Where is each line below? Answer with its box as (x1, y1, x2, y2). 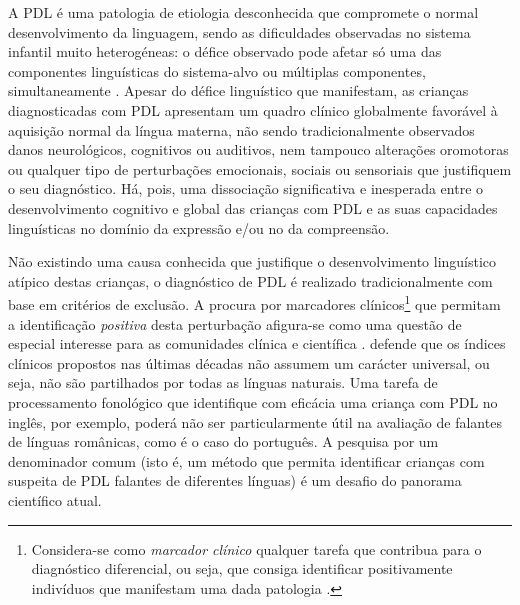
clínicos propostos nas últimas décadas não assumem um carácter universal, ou (8, 352, 490, 373)
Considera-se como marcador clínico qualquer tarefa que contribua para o (31, 538, 482, 559)
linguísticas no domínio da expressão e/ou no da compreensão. (8, 217, 390, 238)
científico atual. (8, 489, 102, 510)
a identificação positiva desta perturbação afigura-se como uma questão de (8, 313, 462, 334)
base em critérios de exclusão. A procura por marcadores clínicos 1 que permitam (8, 291, 501, 314)
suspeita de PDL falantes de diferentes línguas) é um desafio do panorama (8, 470, 462, 491)
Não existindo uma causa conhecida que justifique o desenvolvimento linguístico (8, 251, 497, 272)
